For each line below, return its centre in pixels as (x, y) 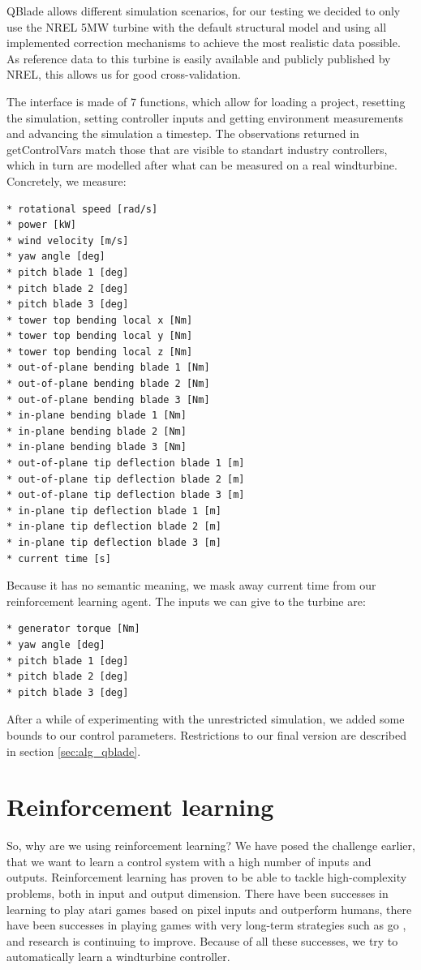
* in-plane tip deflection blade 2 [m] (114, 527)
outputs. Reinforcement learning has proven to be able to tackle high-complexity (207, 877)
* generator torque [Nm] (73, 629)
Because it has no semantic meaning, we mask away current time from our (191, 585)
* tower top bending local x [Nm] (100, 320)
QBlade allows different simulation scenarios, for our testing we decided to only (204, 11)
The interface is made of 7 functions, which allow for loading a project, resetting (206, 101)
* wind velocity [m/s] (68, 240)
